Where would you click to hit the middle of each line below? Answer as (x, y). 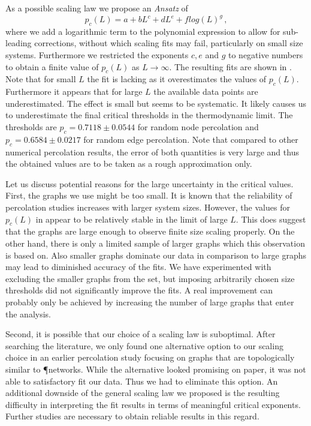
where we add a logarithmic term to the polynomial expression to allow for (143, 31)
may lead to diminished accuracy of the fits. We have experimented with (138, 267)
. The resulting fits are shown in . (230, 66)
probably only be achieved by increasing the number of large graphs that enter (150, 301)
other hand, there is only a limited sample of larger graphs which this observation (155, 243)
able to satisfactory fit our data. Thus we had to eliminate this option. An (142, 381)
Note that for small (41, 79)
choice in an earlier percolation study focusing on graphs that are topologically (150, 357)
